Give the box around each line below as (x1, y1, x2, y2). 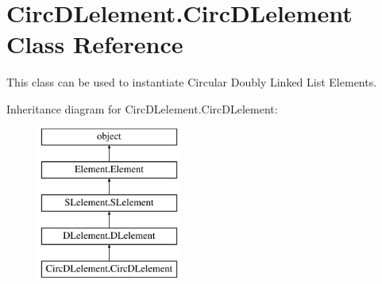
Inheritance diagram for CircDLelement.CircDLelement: (6, 100, 278, 117)
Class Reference (6, 28, 183, 60)
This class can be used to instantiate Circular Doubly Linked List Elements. (6, 74, 377, 90)
